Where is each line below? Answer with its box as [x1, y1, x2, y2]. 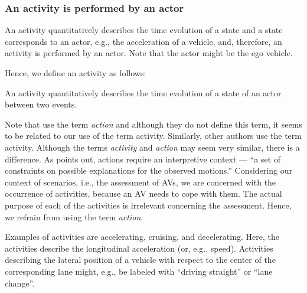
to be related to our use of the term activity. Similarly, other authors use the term [5, 129, 302, 142]
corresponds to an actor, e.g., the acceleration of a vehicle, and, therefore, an [5, 35, 282, 47]
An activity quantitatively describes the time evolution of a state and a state [5, 24, 283, 36]
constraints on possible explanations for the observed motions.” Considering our [5, 164, 292, 177]
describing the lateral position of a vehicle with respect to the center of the [5, 253, 276, 266]
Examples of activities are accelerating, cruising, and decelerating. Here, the [5, 230, 279, 243]
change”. [5, 276, 35, 289]
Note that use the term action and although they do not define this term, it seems [5, 118, 302, 130]
